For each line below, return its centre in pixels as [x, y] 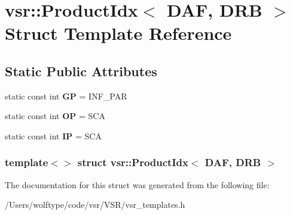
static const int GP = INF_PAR [66, 96]
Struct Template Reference [118, 33]
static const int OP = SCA [55, 116]
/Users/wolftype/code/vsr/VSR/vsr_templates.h [95, 205]
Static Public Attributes [81, 71]
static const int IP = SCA [53, 135]
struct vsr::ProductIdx [133, 162]
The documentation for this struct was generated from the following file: [137, 184]
